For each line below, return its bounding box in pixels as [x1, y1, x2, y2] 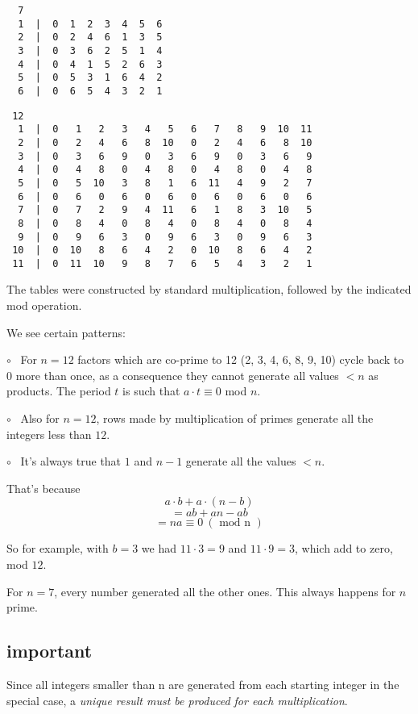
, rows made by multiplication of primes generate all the [96, 410, 374, 427]
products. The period [6, 382, 111, 399]
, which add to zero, [295, 540, 393, 557]
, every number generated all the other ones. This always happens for [54, 582, 396, 599]
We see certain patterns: [6, 324, 126, 340]
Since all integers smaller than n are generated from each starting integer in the [6, 675, 399, 692]
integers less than [6, 425, 92, 442]
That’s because [6, 479, 81, 496]
